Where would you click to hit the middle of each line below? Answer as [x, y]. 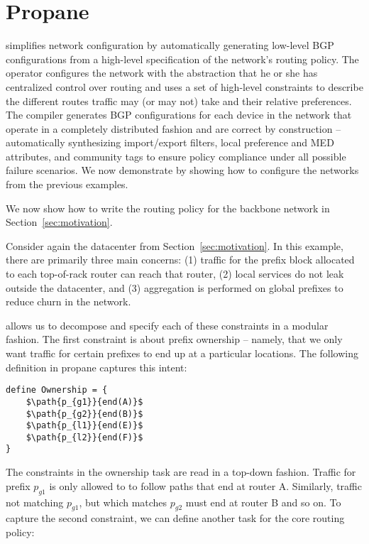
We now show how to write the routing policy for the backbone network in [168, 208]
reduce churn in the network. [68, 301]
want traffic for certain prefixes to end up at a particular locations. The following [182, 353]
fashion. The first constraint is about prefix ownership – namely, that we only [174, 339]
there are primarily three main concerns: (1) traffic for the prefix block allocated [180, 260]
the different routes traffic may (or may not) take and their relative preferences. [179, 100]
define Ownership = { [57, 390]
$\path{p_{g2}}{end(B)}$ [84, 414]
